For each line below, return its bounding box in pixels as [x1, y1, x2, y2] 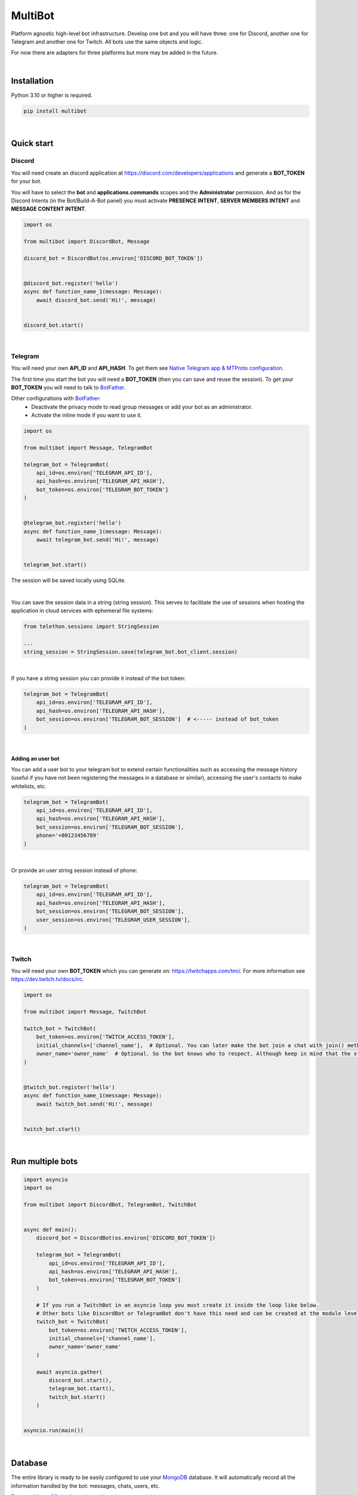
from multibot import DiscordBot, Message [23, 238, 150, 245]
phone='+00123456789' [36, 832, 100, 839]
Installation [11, 75, 54, 86]
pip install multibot [23, 108, 87, 114]
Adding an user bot [11, 755, 60, 762]
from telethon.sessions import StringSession [23, 623, 159, 630]
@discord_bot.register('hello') [23, 280, 119, 287]
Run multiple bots [11, 1157, 78, 1167]
